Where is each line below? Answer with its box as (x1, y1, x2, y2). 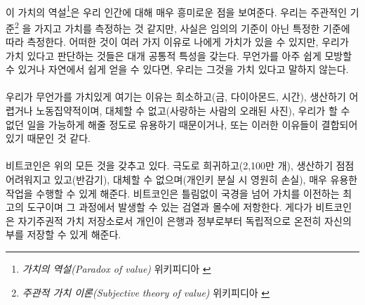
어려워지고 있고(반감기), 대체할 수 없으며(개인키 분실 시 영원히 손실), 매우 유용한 (6, 172, 358, 187)
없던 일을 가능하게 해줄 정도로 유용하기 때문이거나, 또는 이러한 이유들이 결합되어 (6, 117, 358, 131)
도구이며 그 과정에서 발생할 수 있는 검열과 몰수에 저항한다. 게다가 (27, 200, 312, 214)
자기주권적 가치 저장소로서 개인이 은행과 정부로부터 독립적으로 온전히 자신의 (18, 213, 352, 228)
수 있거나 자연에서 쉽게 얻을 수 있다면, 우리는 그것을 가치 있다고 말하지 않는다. (6, 62, 349, 77)
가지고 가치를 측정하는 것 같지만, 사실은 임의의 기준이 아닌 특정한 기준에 (34, 20, 350, 35)
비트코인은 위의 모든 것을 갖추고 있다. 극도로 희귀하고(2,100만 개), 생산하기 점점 (6, 158, 354, 173)
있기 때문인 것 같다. (6, 131, 91, 145)
